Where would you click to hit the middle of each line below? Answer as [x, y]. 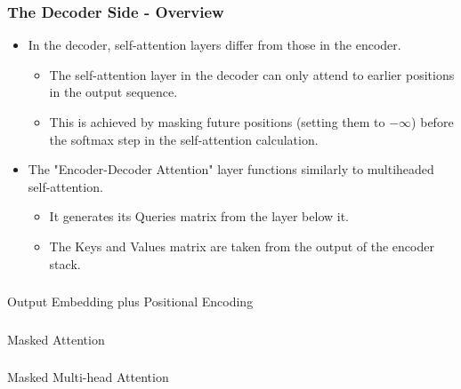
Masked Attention [56, 339]
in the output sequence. [113, 92]
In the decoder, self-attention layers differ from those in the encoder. [214, 45]
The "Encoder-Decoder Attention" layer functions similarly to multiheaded [231, 169]
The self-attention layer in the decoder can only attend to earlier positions [252, 74]
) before [433, 122]
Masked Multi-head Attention [88, 377]
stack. [65, 263]
